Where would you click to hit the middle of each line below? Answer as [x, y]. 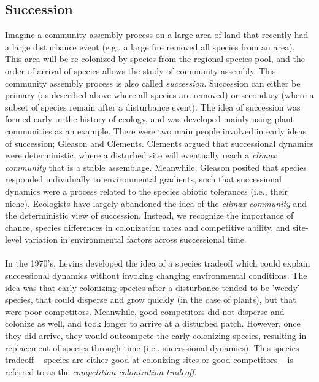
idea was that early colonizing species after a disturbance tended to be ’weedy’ [152, 287]
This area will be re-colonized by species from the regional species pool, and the [155, 59]
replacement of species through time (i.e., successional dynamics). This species [152, 347]
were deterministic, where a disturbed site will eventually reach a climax [141, 155]
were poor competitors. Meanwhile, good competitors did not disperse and [145, 311]
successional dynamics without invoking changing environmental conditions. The [156, 275]
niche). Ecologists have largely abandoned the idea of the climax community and [156, 203]
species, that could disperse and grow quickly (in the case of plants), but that [151, 299]
